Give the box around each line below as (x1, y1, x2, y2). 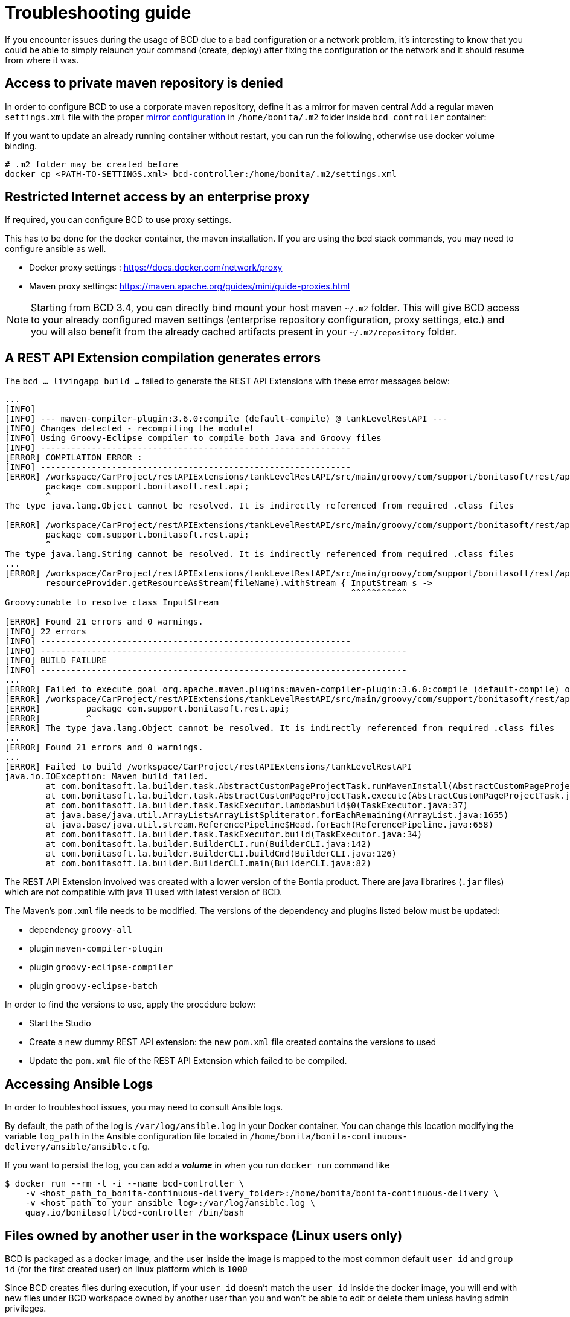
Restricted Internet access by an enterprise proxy (5, 189, 310, 205)
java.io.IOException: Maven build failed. (5, 771, 209, 782)
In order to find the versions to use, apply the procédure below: (5, 999, 256, 1010)
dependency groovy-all (29, 924, 132, 935)
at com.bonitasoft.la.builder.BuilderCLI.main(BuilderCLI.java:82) (45, 858, 371, 869)
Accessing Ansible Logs (5, 1076, 153, 1092)
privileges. (5, 1303, 46, 1313)
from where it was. (5, 54, 79, 65)
